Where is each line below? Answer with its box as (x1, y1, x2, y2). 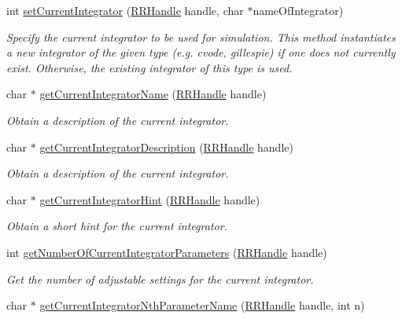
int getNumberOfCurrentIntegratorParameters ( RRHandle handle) (6, 244, 327, 260)
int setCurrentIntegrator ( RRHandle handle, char (6, 2, 244, 18)
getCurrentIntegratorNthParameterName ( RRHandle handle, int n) (39, 297, 365, 313)
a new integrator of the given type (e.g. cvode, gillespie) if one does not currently (6, 44, 396, 60)
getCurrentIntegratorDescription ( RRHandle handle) (39, 138, 293, 155)
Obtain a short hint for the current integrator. (6, 218, 227, 234)
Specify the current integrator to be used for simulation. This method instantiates (6, 28, 396, 45)
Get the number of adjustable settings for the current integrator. (6, 270, 314, 287)
